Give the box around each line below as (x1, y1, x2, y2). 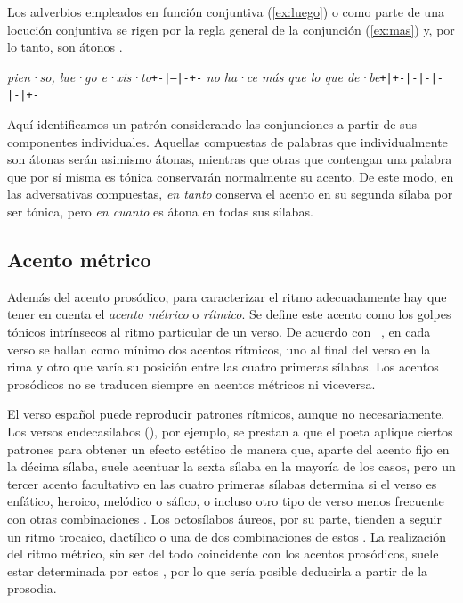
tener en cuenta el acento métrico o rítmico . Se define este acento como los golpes (7, 305, 451, 323)
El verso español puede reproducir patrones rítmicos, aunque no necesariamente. (7, 404, 445, 423)
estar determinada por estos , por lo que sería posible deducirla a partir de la (7, 561, 428, 580)
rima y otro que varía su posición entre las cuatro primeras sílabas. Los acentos (7, 357, 439, 376)
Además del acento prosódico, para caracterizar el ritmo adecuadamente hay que (7, 287, 447, 306)
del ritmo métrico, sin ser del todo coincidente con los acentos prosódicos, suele (7, 544, 439, 563)
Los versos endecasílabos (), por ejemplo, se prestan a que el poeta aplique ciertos (7, 422, 453, 441)
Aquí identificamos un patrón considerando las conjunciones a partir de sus (7, 115, 417, 134)
